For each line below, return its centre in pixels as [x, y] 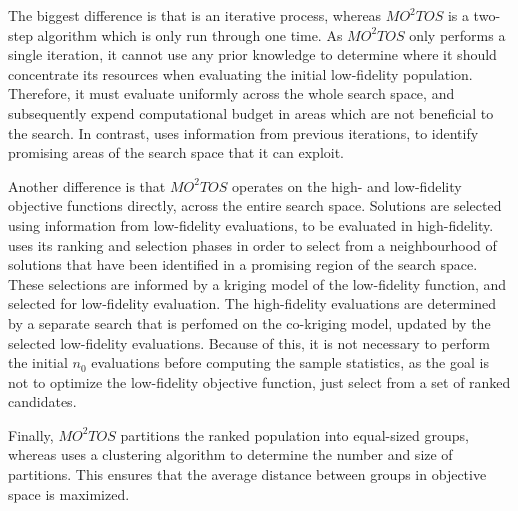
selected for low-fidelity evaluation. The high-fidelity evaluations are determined [252, 303]
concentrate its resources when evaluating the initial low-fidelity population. [240, 73]
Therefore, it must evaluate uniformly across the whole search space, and [231, 93]
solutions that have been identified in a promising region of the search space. [243, 264]
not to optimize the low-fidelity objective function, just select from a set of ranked [259, 381]
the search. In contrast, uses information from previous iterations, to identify [243, 132]
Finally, [31, 434]
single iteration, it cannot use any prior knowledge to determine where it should [252, 54]
